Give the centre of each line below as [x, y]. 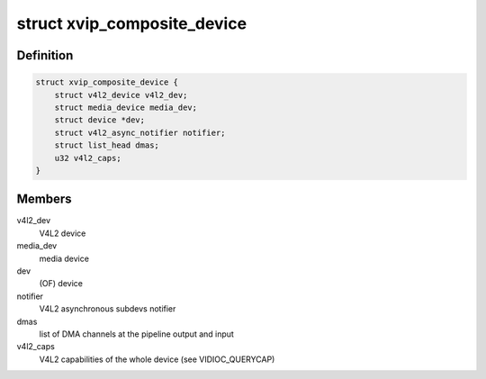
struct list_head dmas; [107, 145]
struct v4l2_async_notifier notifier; [140, 132]
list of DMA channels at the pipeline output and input [136, 334]
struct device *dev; [100, 120]
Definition [45, 55]
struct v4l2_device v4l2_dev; [121, 95]
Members [44, 199]
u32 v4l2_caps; [88, 158]
